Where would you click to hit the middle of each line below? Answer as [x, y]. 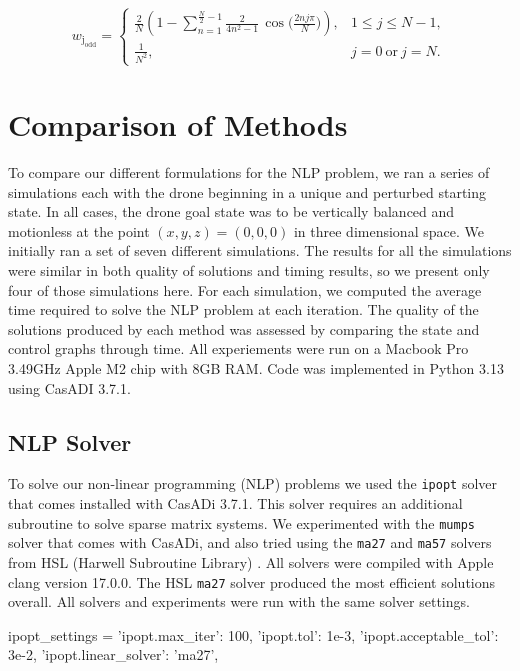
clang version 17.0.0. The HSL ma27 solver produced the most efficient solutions [252, 581]
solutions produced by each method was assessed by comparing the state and [244, 328]
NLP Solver [70, 441]
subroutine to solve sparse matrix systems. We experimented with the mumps [241, 522]
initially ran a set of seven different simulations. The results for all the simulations [260, 250]
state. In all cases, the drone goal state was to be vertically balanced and [231, 211]
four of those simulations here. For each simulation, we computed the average [245, 289]
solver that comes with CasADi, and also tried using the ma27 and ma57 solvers [250, 542]
